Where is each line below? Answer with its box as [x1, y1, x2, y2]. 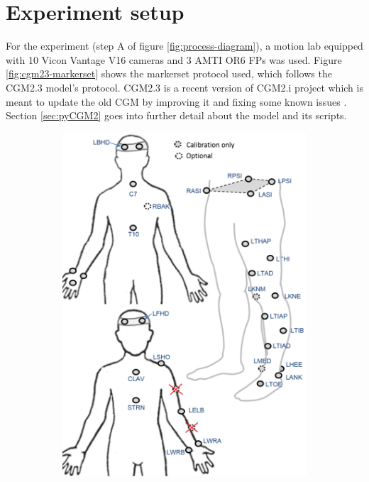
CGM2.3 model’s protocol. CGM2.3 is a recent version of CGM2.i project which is [6, 80, 363, 94]
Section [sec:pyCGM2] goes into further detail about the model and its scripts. [6, 108, 347, 123]
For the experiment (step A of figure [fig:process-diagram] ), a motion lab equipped [6, 38, 363, 53]
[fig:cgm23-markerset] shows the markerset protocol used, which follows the [6, 66, 332, 81]
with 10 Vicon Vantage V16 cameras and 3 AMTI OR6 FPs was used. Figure [6, 52, 342, 67]
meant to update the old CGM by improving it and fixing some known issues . [6, 94, 347, 109]
